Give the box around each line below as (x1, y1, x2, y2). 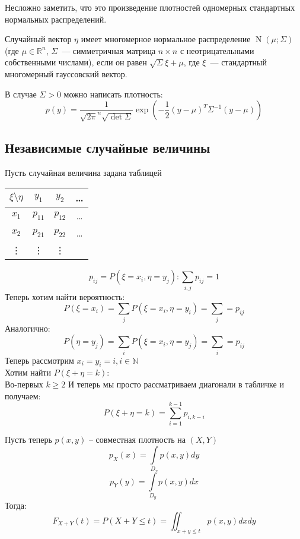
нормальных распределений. (5, 12, 107, 25)
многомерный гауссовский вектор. (5, 67, 127, 80)
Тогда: (5, 499, 27, 512)
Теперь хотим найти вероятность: (5, 290, 125, 302)
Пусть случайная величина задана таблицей (5, 166, 162, 178)
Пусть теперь (5, 433, 52, 446)
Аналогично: (5, 321, 50, 334)
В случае (5, 87, 37, 100)
